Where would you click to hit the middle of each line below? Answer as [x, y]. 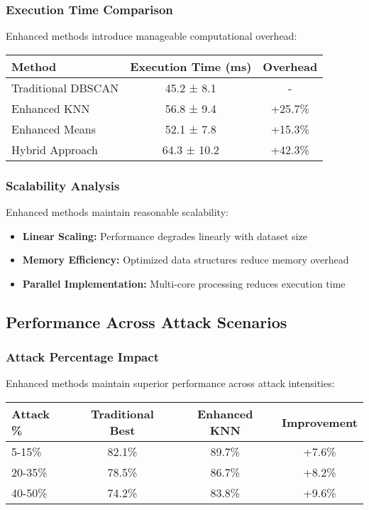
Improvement [319, 422]
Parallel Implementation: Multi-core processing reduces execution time [184, 283]
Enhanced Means [54, 129]
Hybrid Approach [55, 149]
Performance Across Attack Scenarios [147, 321]
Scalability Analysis [63, 185]
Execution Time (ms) [191, 66]
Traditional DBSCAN [65, 87]
